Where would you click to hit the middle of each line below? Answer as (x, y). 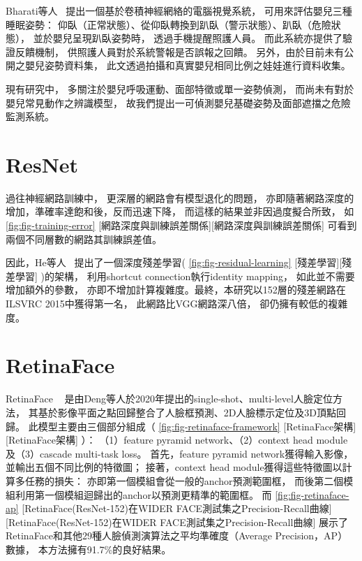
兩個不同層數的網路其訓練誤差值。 (84, 239)
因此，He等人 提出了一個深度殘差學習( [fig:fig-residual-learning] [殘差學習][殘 (179, 262)
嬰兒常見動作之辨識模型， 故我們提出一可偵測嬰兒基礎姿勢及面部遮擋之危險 (178, 102)
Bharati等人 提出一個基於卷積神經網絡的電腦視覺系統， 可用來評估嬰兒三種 (179, 10)
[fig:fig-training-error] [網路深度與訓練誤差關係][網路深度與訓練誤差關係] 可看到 (181, 225)
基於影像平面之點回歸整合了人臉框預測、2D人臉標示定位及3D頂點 (187, 412)
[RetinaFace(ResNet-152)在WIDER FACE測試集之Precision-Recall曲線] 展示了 (177, 522)
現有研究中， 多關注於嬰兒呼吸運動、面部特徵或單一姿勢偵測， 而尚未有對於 (180, 88)
